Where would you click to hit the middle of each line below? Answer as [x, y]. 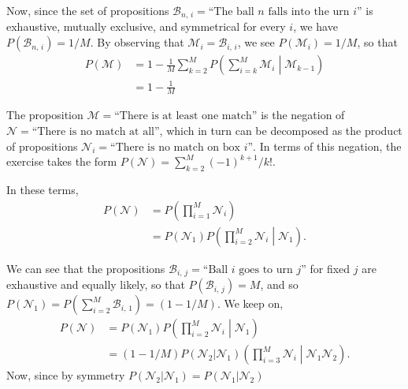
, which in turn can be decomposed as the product [281, 131]
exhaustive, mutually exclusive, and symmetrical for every [146, 26]
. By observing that [137, 42]
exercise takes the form [62, 161]
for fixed [330, 268]
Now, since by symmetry [66, 375]
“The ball [231, 12]
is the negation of [303, 115]
